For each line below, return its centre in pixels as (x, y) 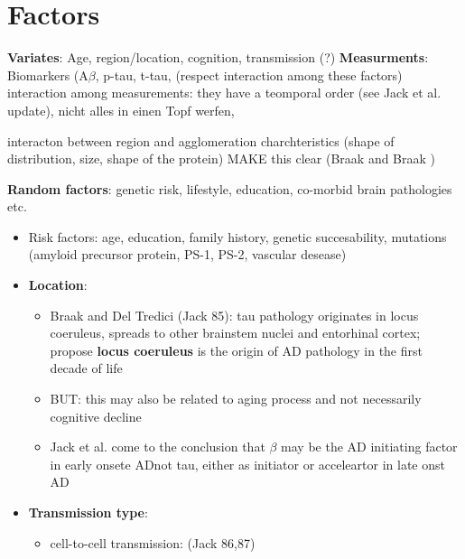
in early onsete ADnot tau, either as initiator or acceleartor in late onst (247, 464)
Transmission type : (88, 512)
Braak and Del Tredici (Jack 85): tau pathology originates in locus (234, 315)
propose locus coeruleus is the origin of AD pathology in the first (236, 350)
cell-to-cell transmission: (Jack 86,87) (153, 542)
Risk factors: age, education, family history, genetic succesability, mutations (237, 236)
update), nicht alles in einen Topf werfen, (121, 110)
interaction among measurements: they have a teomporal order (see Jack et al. (224, 93)
